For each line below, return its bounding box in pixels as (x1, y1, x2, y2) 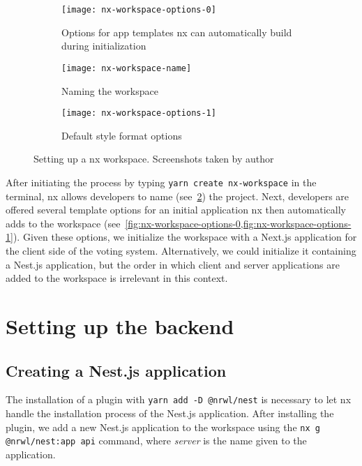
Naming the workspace (61, 83, 158, 98)
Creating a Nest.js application (6, 359, 227, 381)
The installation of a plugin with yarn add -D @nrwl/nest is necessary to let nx (6, 392, 352, 407)
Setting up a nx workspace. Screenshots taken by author (33, 151, 274, 166)
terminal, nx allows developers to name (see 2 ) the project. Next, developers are (6, 188, 349, 203)
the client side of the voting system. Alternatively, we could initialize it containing (6, 243, 356, 257)
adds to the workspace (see (6, 216, 121, 230)
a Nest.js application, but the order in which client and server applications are (6, 257, 340, 271)
